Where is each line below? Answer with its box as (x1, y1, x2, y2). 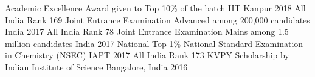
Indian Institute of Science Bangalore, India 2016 (5, 60, 188, 73)
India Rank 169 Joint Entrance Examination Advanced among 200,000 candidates (5, 13, 310, 26)
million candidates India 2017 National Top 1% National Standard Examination (5, 37, 303, 49)
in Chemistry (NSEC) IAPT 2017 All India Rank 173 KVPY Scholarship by (5, 49, 289, 61)
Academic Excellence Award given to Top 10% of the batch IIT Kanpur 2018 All (5, 2, 306, 14)
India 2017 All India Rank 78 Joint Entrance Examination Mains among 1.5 (5, 25, 289, 38)
